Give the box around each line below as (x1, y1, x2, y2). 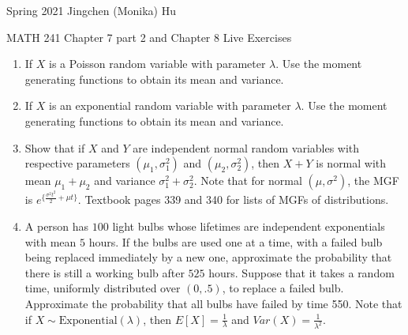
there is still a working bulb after (24, 264, 185, 280)
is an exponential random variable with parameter (49, 97, 291, 114)
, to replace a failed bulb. (222, 280, 344, 296)
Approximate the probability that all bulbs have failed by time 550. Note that (24, 295, 402, 311)
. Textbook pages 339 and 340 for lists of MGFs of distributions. (77, 191, 389, 208)
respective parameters (24, 155, 130, 171)
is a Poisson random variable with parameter (49, 55, 266, 72)
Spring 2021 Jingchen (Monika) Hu (6, 2, 176, 18)
